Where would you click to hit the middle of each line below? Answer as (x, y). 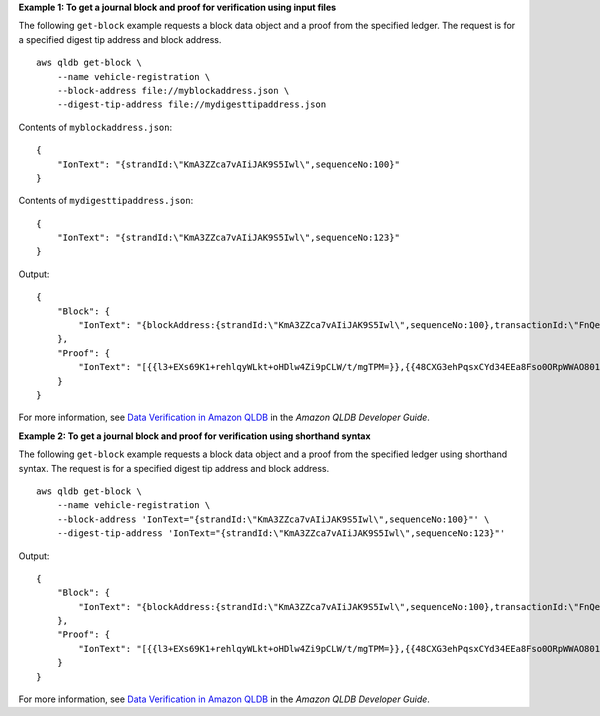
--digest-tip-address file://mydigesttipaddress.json (191, 104)
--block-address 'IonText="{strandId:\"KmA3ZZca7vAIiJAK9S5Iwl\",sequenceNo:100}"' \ (273, 519)
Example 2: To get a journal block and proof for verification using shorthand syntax (194, 436)
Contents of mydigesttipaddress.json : (106, 201)
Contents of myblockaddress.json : (95, 127)
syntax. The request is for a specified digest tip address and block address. (174, 468)
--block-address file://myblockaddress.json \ (173, 90)
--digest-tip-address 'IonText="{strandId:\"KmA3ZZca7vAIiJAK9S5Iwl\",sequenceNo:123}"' (281, 533)
